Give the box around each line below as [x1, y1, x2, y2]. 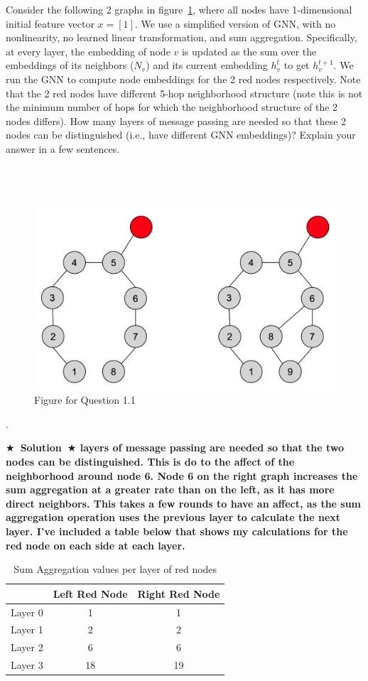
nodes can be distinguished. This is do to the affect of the [6, 454, 295, 468]
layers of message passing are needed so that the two [80, 440, 345, 455]
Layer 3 [11, 658, 43, 672]
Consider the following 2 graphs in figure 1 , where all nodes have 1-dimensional [6, 2, 352, 16]
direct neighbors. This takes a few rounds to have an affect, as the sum [6, 495, 362, 510]
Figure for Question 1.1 [34, 392, 136, 407]
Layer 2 [11, 640, 43, 655]
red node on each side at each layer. [6, 537, 185, 552]
